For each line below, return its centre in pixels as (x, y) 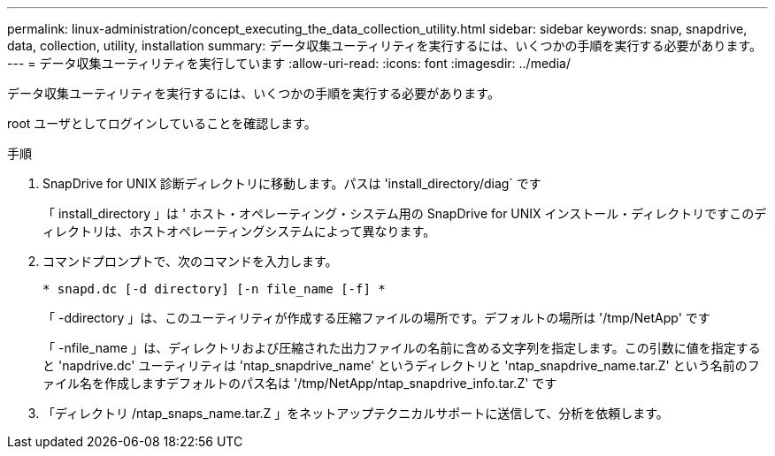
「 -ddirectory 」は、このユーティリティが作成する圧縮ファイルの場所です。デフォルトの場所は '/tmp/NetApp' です (376, 318)
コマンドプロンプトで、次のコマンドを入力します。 (190, 261)
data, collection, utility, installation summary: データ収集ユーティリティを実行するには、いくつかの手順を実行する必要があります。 (385, 46)
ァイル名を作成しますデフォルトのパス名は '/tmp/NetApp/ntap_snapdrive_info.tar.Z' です (300, 383)
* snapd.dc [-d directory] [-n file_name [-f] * (214, 289)
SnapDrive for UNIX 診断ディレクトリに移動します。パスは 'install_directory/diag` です (292, 183)
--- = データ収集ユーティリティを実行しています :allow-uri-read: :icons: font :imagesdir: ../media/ (289, 63)
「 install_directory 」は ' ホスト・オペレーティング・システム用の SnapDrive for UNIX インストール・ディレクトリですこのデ (405, 213)
